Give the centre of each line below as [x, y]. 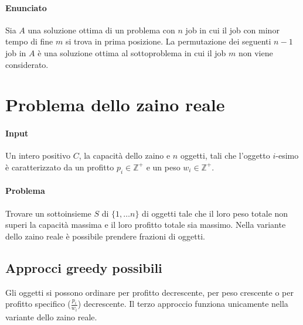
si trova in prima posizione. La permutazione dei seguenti [168, 41]
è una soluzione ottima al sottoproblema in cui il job [132, 52]
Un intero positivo [38, 155]
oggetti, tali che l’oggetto [225, 155]
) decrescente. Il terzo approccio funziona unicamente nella [183, 304]
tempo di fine [29, 41]
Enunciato [26, 7]
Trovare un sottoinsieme [48, 213]
